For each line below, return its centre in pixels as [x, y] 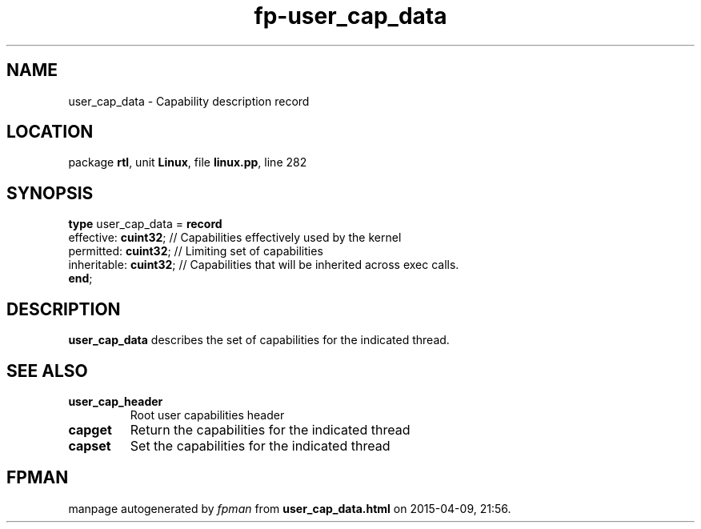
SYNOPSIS [50, 193]
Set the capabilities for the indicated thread [260, 445]
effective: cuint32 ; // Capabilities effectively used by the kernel [235, 238]
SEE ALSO [47, 371]
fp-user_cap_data [350, 16]
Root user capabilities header [207, 415]
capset [90, 445]
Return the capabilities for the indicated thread [270, 429]
